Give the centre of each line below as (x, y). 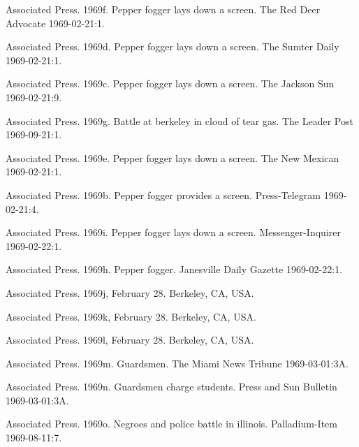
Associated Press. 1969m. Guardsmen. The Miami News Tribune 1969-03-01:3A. (177, 363)
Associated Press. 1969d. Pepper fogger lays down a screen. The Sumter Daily (173, 46)
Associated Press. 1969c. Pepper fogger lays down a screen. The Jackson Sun (170, 83)
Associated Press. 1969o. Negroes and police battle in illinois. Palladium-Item (171, 424)
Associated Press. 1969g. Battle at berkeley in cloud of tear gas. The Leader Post (179, 120)
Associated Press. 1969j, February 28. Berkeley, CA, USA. (130, 292)
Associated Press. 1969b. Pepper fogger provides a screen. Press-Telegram (163, 195)
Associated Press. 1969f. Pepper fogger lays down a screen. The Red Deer (163, 9)
